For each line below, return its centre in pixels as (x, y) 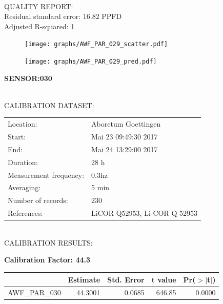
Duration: (23, 162)
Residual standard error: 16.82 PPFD (63, 16)
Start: (17, 137)
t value (164, 279)
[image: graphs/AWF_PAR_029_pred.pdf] (91, 62)
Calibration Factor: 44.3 (47, 260)
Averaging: (24, 187)
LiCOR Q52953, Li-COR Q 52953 (144, 213)
